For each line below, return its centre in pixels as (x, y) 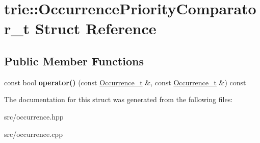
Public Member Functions (74, 61)
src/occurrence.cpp (33, 134)
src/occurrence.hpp (34, 116)
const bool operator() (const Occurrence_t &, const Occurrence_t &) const (125, 82)
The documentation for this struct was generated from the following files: (119, 99)
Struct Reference (96, 28)
